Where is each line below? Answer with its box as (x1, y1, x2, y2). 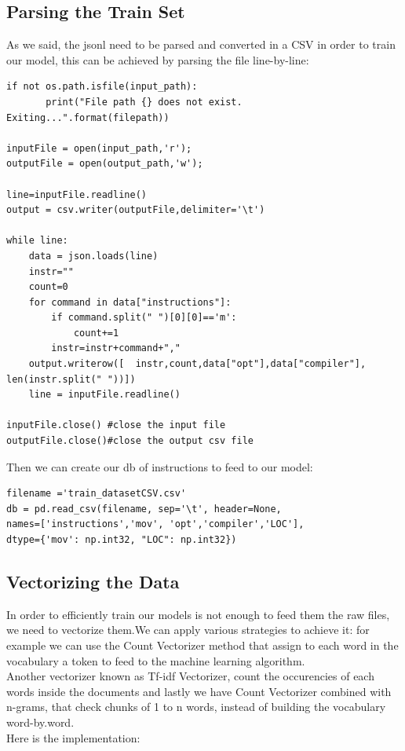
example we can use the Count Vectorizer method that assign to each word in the (6, 637, 399, 653)
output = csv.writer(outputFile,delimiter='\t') (6, 204, 265, 216)
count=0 (28, 281, 68, 293)
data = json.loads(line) (28, 250, 159, 262)
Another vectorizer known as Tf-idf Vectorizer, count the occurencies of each (6, 668, 374, 684)
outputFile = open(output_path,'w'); (6, 158, 203, 170)
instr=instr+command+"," (51, 343, 181, 354)
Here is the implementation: (6, 729, 140, 746)
